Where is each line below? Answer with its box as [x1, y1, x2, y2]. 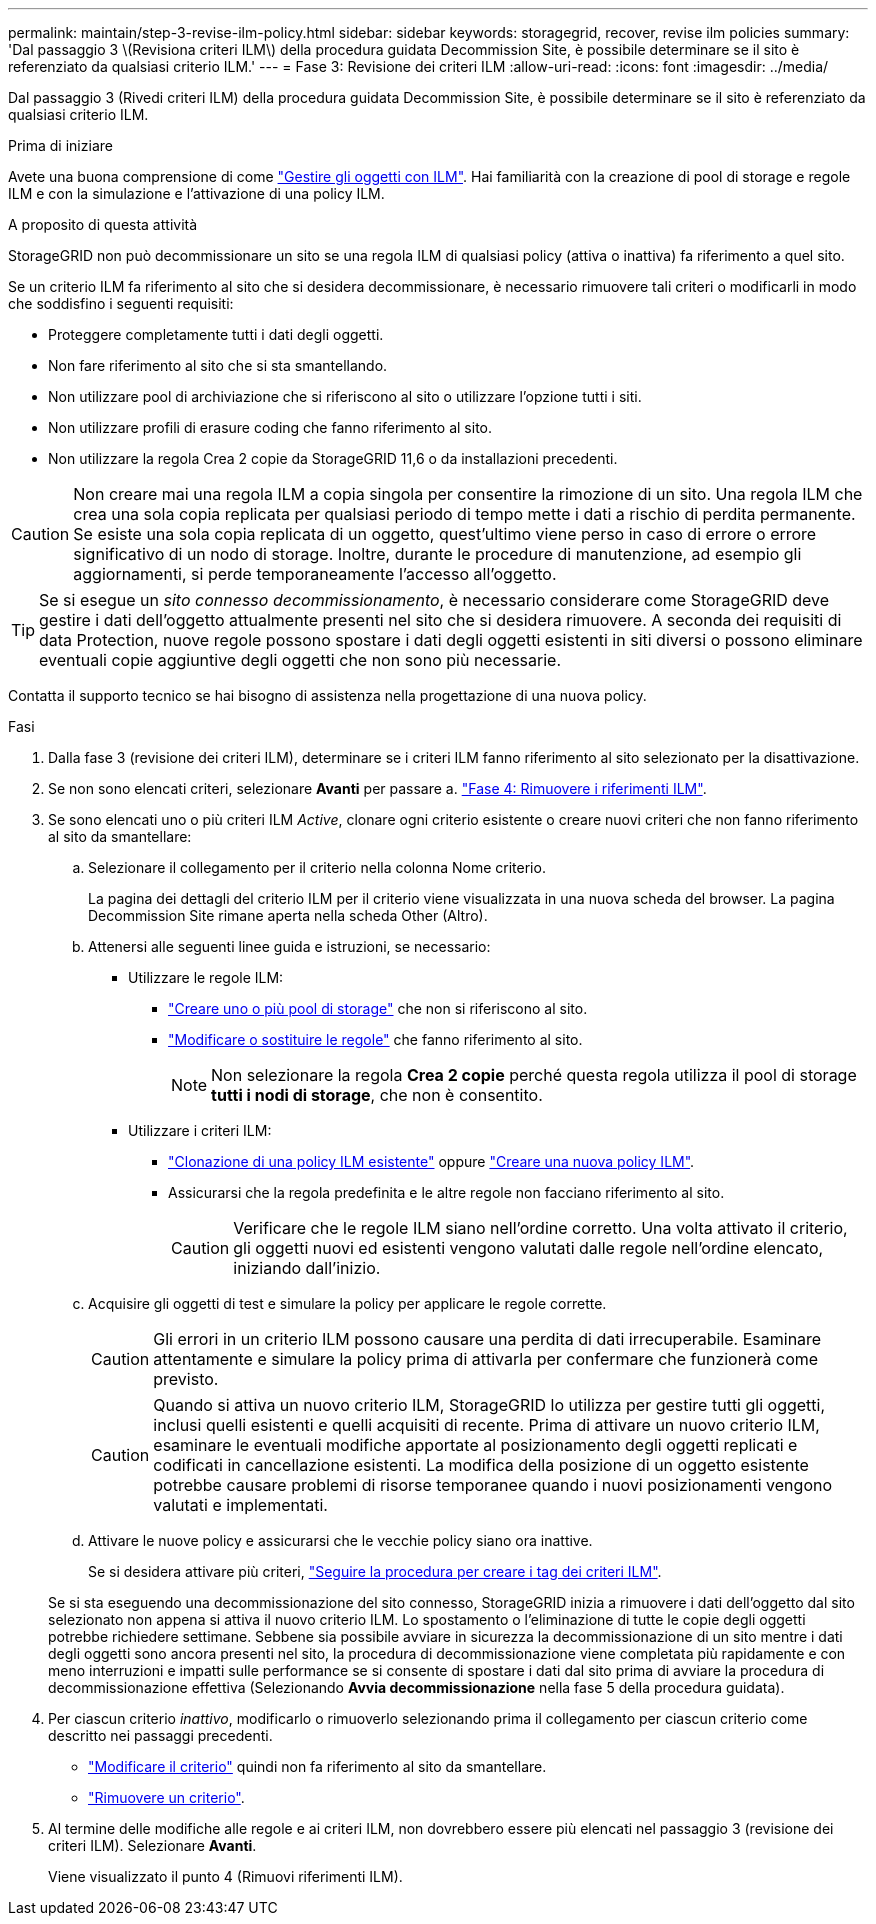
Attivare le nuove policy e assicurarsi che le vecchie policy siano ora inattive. [88, 1532, 593, 1549]
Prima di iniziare [8, 137, 113, 154]
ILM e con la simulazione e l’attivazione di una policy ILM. [8, 185, 385, 202]
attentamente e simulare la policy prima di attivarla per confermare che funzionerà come [153, 1349, 819, 1369]
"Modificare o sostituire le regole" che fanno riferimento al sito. [168, 1031, 583, 1048]
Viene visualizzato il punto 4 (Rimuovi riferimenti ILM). [48, 1868, 403, 1885]
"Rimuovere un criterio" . [88, 1789, 245, 1806]
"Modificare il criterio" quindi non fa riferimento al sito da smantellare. [88, 1758, 547, 1775]
